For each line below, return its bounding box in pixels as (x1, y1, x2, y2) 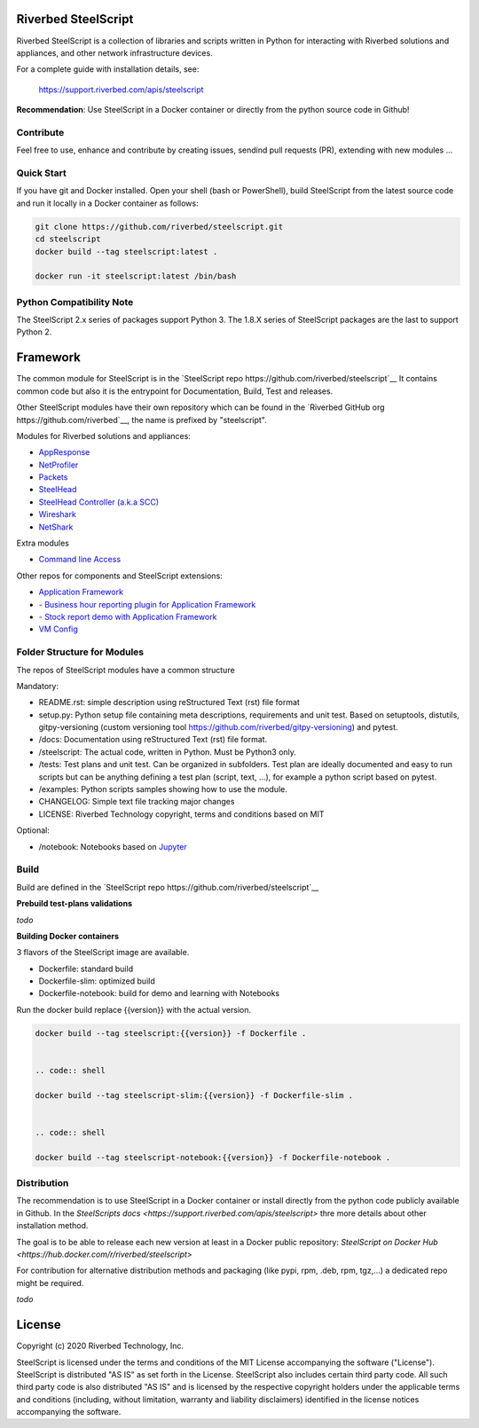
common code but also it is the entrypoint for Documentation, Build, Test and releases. (16, 386, 334, 396)
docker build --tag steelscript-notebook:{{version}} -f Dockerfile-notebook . (35, 1152, 391, 1162)
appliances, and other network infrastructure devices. (16, 47, 213, 58)
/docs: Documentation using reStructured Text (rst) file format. (38, 734, 268, 745)
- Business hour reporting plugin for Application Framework (38, 599, 256, 609)
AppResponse (38, 447, 90, 458)
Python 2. (16, 326, 52, 337)
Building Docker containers (16, 930, 120, 941)
